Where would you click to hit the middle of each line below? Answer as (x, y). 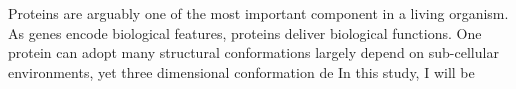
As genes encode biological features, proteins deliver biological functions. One (245, 32)
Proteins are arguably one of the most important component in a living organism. (258, 13)
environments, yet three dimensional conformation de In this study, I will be (241, 71)
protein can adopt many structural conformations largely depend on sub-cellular (253, 52)
